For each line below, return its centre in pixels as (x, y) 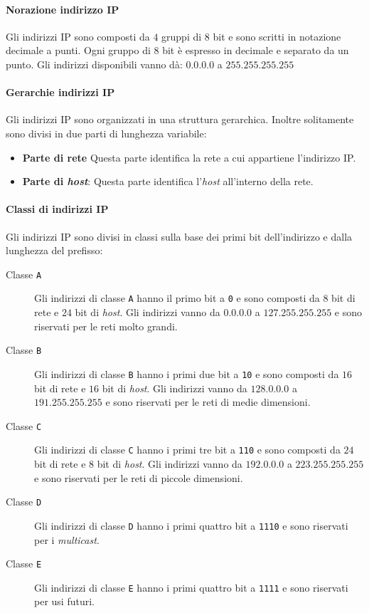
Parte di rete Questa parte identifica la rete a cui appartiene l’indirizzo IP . (189, 157)
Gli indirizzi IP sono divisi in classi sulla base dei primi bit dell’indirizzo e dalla (179, 236)
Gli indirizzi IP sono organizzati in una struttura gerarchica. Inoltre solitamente (180, 119)
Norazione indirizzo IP (63, 9)
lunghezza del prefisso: (54, 250)
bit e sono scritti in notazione (277, 36)
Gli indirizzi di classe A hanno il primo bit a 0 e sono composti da (177, 298)
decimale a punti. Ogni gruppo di (78, 50)
